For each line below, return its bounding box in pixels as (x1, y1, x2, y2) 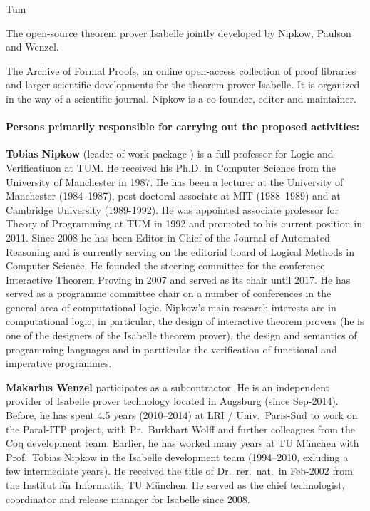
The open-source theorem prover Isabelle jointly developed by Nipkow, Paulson (6, 25, 351, 40)
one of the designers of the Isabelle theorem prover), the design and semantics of (6, 328, 357, 343)
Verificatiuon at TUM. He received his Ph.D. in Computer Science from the (6, 160, 336, 175)
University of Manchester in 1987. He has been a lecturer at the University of (6, 174, 344, 189)
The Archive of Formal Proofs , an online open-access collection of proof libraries (6, 63, 356, 78)
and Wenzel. (6, 39, 59, 54)
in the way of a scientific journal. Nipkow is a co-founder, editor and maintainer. (6, 91, 356, 105)
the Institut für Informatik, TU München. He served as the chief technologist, (6, 478, 345, 492)
